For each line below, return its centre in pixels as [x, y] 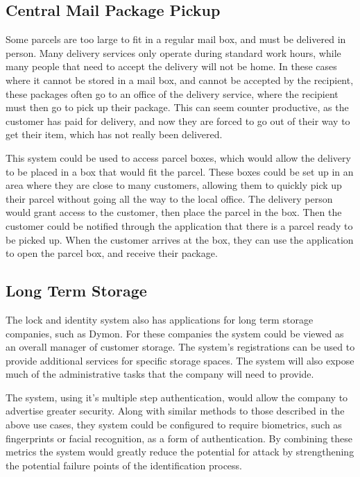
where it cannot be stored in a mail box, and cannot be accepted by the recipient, [180, 79]
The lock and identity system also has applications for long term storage [160, 319]
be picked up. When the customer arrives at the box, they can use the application [180, 239]
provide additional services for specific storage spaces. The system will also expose [180, 360]
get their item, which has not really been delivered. [114, 134]
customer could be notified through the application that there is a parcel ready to [179, 225]
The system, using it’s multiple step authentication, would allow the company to [177, 397]
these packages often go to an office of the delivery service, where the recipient [172, 93]
